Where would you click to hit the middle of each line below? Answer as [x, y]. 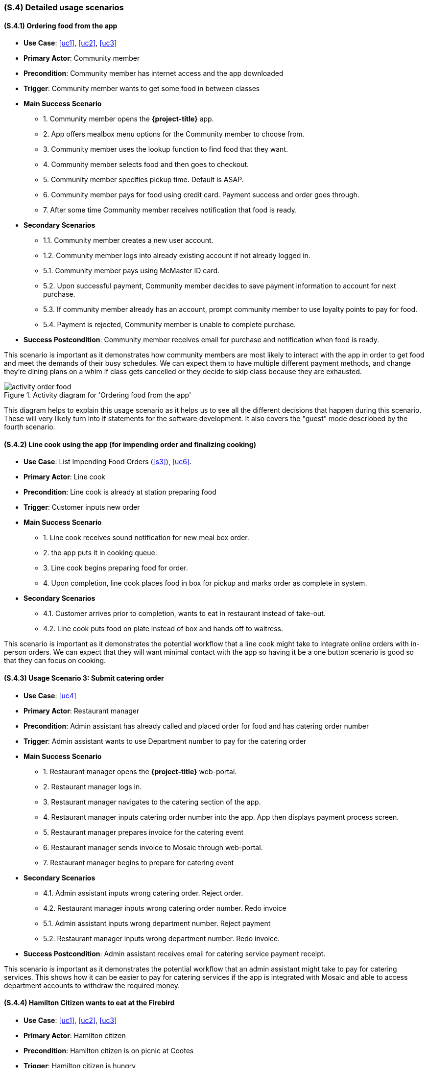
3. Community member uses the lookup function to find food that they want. [166, 149]
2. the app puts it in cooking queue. [100, 553]
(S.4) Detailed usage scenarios [64, 7]
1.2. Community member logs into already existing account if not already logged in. [177, 256]
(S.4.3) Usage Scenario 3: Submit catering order [84, 678]
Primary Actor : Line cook [64, 477]
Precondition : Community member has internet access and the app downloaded [154, 73]
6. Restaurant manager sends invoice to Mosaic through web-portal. [153, 847]
